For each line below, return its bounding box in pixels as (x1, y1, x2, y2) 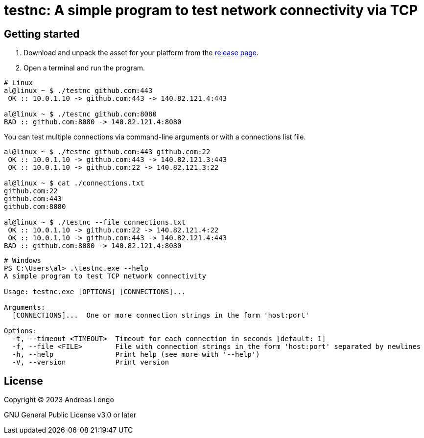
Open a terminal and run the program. (24, 64, 145, 72)
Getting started (4, 27, 80, 40)
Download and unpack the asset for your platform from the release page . (24, 48, 259, 57)
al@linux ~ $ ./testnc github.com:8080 (4, 110, 157, 118)
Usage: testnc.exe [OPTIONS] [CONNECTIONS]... (4, 288, 186, 296)
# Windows (4, 256, 41, 265)
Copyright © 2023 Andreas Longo (4, 395, 114, 404)
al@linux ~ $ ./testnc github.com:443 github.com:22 (4, 148, 211, 156)
